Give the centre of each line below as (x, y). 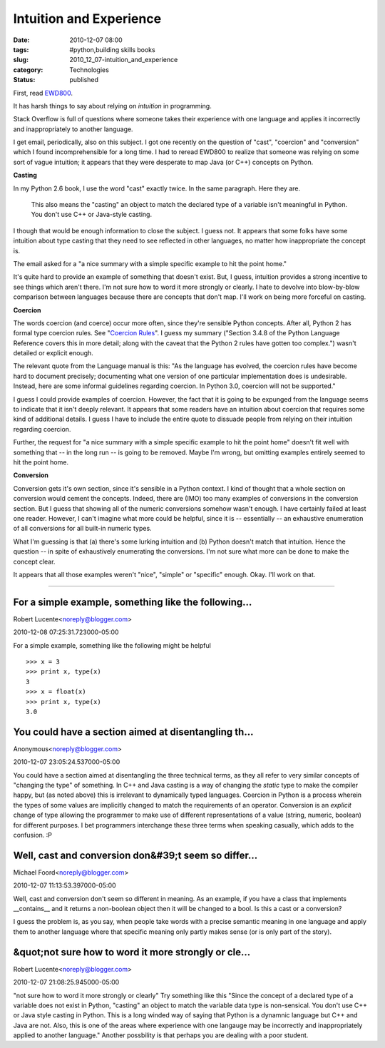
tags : (21, 49)
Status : (24, 80)
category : (28, 70)
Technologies (89, 70)
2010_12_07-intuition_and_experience (124, 60)
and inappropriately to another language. (73, 129)
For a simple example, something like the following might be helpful (112, 645)
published (84, 80)
